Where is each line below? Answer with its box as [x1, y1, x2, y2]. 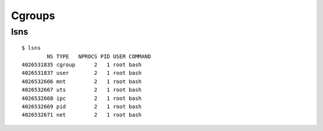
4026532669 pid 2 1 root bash [22, 103, 142, 110]
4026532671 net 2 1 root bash [22, 111, 142, 118]
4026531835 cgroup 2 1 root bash [22, 61, 142, 68]
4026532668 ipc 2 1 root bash [22, 95, 142, 102]
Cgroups [11, 9, 56, 22]
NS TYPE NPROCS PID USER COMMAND [47, 53, 151, 60]
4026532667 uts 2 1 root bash [22, 87, 142, 93]
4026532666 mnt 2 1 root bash [22, 78, 142, 85]
